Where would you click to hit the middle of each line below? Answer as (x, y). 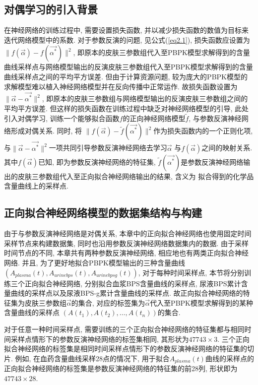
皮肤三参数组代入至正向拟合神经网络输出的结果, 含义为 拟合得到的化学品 (136, 176)
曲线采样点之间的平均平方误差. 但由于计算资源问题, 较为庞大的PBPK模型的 (126, 76)
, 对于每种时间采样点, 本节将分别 (191, 272)
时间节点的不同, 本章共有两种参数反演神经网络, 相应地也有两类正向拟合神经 (127, 253)
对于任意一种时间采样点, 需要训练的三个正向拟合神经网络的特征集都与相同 (124, 329)
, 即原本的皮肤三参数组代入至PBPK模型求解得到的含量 (161, 52)
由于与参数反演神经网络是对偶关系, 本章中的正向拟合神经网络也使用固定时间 (128, 233)
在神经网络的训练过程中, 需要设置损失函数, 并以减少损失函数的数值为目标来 (127, 30)
